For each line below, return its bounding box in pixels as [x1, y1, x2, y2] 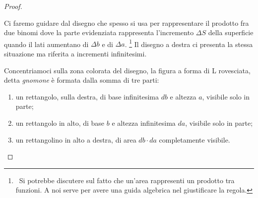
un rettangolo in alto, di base [15, 118, 105, 128]
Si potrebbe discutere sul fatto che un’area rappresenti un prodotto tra [19, 175, 235, 185]
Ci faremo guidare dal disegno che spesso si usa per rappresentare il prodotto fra [4, 17, 249, 28]
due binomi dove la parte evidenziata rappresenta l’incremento [4, 27, 194, 38]
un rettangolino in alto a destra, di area [15, 134, 136, 145]
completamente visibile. [159, 134, 230, 145]
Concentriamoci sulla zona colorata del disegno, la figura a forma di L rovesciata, [4, 65, 251, 75]
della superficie [208, 27, 254, 38]
